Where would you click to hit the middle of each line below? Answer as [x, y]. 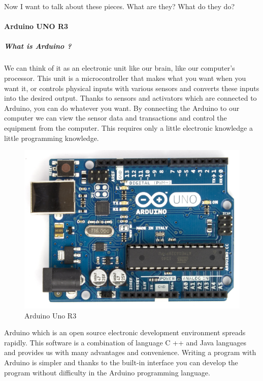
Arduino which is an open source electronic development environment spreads [125, 332]
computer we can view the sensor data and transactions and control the [116, 118]
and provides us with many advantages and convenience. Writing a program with [130, 352]
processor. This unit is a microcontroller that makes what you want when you [125, 78]
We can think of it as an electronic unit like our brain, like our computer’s [120, 68]
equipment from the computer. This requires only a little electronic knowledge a [128, 127]
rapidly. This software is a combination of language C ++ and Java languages [125, 342]
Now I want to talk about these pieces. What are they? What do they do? [119, 6]
